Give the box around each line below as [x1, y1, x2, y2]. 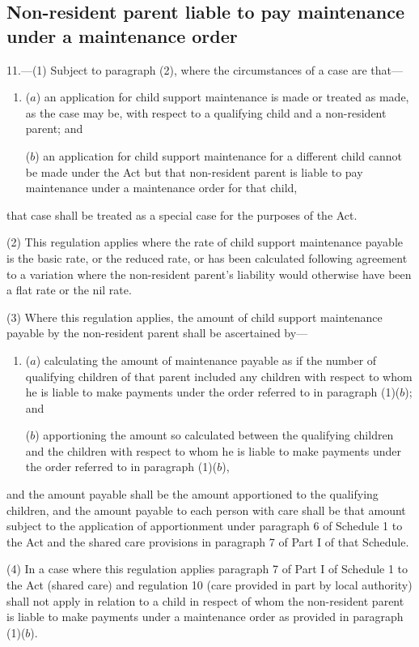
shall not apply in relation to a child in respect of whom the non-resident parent [6, 592, 404, 609]
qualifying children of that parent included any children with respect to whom [25, 367, 413, 384]
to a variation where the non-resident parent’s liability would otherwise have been [6, 265, 412, 282]
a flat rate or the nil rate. [6, 281, 132, 298]
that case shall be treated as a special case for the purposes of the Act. [6, 206, 358, 223]
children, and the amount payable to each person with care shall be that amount [6, 501, 406, 518]
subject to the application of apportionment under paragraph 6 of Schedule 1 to [6, 517, 403, 534]
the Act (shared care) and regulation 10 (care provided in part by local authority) [6, 576, 413, 593]
